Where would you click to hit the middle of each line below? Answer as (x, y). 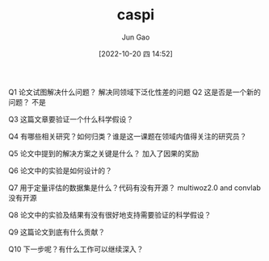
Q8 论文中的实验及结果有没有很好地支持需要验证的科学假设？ (110, 214)
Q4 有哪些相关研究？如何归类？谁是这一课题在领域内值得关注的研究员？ (128, 136)
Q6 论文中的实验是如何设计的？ (61, 170)
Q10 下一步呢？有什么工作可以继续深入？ (76, 249)
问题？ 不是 (27, 101)
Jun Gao (136, 37)
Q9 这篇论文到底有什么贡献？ (57, 232)
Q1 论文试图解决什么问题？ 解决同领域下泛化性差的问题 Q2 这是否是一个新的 (134, 92)
